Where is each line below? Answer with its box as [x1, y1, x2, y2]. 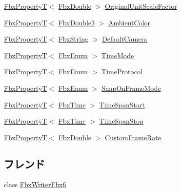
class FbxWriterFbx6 [4, 179, 66, 189]
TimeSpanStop [99, 116, 143, 126]
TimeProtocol [101, 66, 142, 77]
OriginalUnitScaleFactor [105, 1, 177, 11]
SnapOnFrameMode [101, 83, 161, 93]
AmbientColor [108, 17, 151, 27]
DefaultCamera [102, 34, 147, 44]
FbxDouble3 [58, 17, 95, 27]
